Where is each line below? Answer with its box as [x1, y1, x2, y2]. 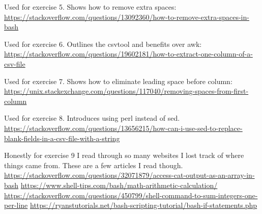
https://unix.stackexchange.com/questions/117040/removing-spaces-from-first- [4, 86, 249, 96]
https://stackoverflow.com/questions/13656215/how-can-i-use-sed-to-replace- [4, 122, 243, 133]
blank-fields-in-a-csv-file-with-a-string [4, 132, 120, 143]
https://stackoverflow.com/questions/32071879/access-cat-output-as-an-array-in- [4, 170, 255, 180]
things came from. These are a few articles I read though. [4, 159, 183, 170]
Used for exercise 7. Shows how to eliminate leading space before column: [4, 75, 232, 86]
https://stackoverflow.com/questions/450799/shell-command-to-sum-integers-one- [4, 190, 258, 200]
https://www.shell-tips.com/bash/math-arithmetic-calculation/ [20, 179, 218, 190]
